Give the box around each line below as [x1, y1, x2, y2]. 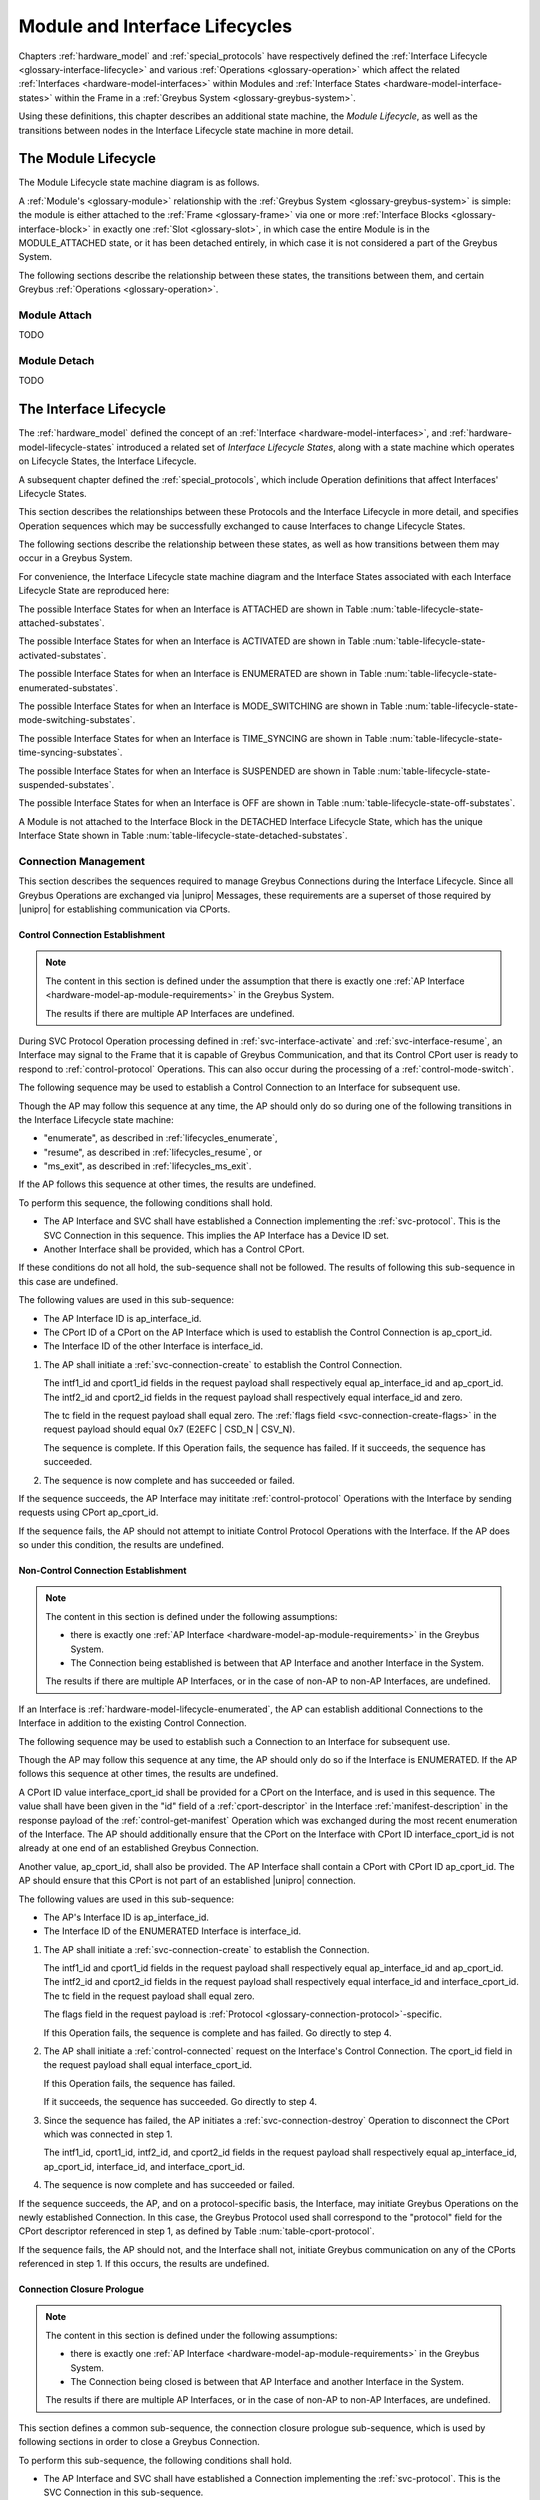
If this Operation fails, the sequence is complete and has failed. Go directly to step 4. [43, 2026, 392, 2039]
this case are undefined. [18, 1275, 119, 1287]
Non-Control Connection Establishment [18, 1565, 187, 1577]
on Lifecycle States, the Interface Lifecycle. [18, 455, 197, 467]
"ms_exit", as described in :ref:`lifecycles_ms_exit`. [43, 1160, 252, 1172]
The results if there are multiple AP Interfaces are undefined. [45, 1007, 295, 1019]
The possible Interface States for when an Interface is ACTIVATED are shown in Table [18, 635, 371, 647]
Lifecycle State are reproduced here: [18, 585, 170, 597]
